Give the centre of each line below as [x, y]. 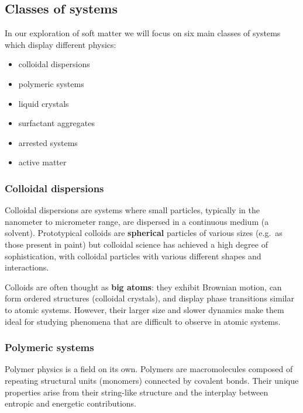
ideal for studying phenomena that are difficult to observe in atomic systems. [143, 321]
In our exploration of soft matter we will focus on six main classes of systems [143, 33]
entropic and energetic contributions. [70, 403]
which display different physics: [61, 44]
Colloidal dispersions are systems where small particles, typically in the [132, 210]
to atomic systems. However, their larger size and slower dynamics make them [144, 309]
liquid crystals [44, 103]
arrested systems [48, 142]
